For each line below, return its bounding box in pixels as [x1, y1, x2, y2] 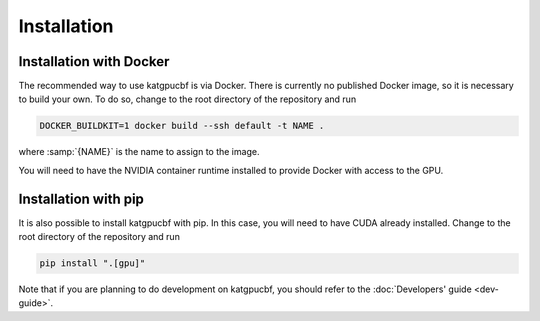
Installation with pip [18, 190, 145, 207]
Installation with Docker [18, 53, 170, 70]
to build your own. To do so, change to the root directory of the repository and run [18, 93, 357, 105]
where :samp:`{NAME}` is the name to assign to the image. [18, 146, 260, 158]
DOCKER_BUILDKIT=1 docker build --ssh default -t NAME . [39, 120, 325, 132]
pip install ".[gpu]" [39, 258, 146, 269]
